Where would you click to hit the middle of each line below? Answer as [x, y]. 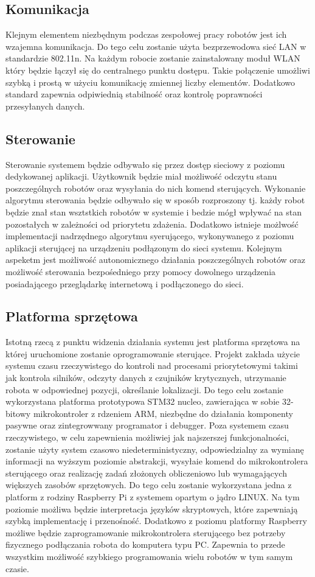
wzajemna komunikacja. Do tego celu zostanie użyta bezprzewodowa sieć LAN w [156, 46]
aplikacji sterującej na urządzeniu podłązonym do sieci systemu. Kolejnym [144, 247]
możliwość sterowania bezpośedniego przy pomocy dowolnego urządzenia [141, 271]
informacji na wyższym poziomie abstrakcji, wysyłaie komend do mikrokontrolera [157, 461]
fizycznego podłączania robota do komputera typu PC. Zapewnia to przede [145, 544]
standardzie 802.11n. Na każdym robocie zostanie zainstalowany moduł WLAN [153, 58]
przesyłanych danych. [45, 106]
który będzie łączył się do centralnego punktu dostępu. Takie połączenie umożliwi [158, 70]
